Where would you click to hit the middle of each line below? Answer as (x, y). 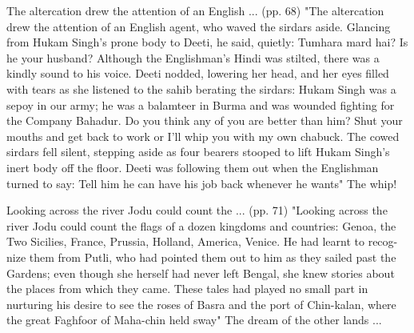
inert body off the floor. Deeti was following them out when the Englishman (193, 167)
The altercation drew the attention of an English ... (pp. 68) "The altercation (195, 10)
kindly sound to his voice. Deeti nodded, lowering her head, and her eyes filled (198, 73)
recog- (383, 241)
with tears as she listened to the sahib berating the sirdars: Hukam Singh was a (201, 88)
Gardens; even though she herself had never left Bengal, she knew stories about (201, 273)
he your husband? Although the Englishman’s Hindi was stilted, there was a (193, 57)
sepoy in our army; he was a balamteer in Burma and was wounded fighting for (201, 104)
